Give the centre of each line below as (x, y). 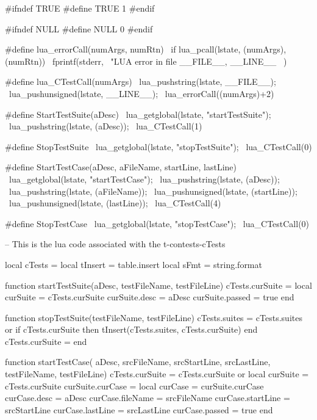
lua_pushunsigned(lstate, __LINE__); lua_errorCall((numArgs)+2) (141, 93)
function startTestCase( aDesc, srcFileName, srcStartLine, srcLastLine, (138, 362)
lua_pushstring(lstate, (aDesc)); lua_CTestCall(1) (105, 126)
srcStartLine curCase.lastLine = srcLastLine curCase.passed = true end (139, 409)
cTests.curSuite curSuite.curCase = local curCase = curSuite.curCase (134, 386)
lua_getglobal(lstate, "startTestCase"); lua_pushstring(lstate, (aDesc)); (144, 179)
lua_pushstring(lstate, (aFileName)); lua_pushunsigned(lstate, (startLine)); (153, 191)
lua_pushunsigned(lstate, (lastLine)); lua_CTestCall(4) (115, 203)
